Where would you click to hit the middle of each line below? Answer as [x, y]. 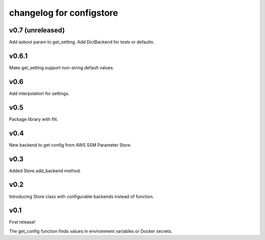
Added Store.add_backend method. [45, 171]
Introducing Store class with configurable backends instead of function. [81, 196]
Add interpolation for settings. [39, 93]
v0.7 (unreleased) [37, 30]
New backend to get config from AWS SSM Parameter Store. [70, 145]
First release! [22, 222]
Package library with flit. [34, 119]
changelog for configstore [64, 13]
